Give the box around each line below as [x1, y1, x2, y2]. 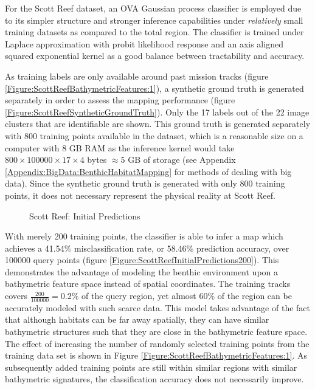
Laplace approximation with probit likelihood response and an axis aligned [5, 37, 283, 50]
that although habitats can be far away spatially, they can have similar [5, 313, 269, 326]
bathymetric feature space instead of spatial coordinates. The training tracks [5, 277, 291, 290]
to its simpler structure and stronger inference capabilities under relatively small [5, 13, 303, 26]
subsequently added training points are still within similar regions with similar [5, 360, 297, 373]
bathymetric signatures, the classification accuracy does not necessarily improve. [5, 373, 304, 385]
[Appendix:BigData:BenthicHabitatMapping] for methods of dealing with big [5, 165, 292, 177]
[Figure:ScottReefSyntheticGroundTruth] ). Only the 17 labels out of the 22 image [5, 105, 310, 118]
